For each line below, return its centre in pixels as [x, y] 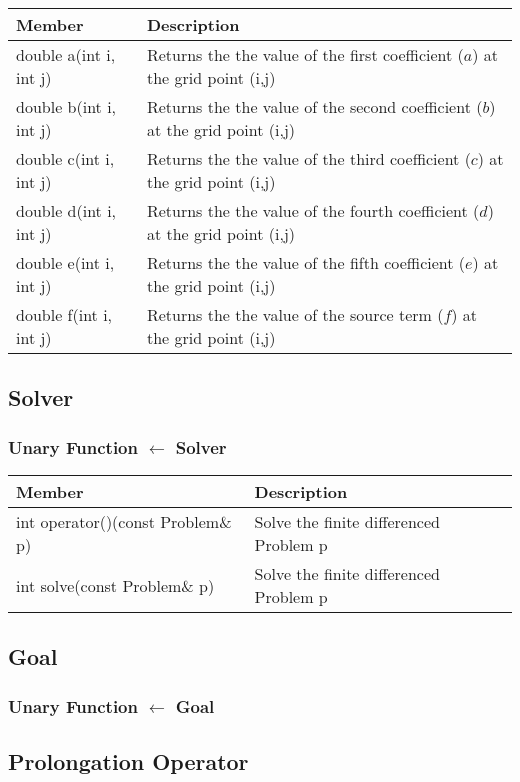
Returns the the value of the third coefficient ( [308, 158]
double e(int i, [65, 262]
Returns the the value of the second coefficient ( [314, 106]
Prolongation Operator [128, 761]
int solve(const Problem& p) [115, 585]
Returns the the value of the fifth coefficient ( [306, 262]
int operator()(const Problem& [124, 521]
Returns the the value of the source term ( [295, 314]
